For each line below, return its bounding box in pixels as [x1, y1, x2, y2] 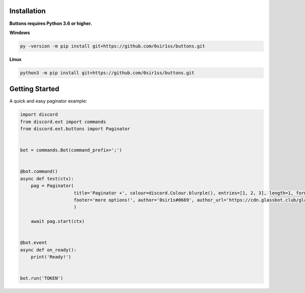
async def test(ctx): [20, 175, 74, 182]
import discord [20, 112, 58, 118]
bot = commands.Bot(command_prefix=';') [20, 148, 122, 153]
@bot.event [20, 240, 47, 246]
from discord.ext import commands [20, 119, 106, 125]
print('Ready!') [30, 254, 71, 260]
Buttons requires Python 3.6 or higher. [9, 20, 93, 26]
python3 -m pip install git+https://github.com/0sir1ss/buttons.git [20, 70, 195, 76]
